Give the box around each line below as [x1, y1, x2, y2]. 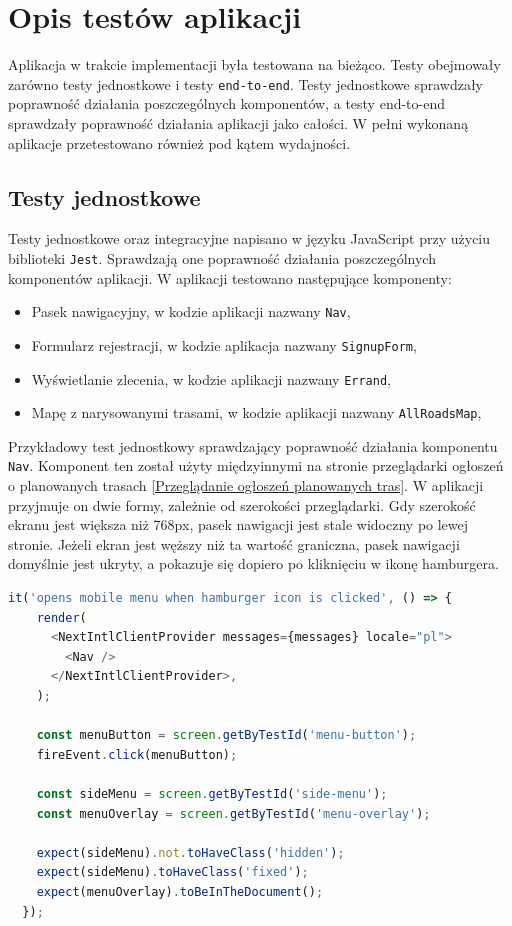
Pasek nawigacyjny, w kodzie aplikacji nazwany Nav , [31, 301, 351, 322]
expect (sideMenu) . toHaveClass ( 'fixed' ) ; [36, 865, 309, 880]
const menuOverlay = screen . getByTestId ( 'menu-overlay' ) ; [36, 806, 431, 821]
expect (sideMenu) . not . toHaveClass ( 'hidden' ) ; [36, 845, 345, 860]
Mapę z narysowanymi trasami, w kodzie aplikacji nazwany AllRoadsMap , [31, 402, 482, 423]
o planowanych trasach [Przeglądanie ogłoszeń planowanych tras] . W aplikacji [8, 475, 484, 496]
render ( [36, 610, 87, 625]
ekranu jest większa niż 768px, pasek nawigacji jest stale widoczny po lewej [8, 514, 469, 535]
